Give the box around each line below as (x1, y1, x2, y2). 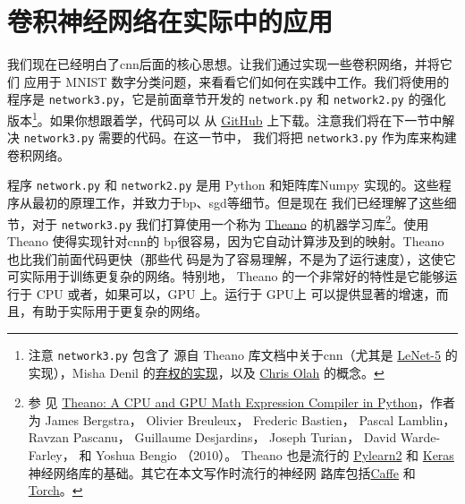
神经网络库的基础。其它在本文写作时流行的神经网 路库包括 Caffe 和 (28, 463, 416, 482)
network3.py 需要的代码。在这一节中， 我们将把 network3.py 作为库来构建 (23, 128, 457, 147)
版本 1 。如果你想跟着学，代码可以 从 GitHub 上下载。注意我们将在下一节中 (7, 107, 443, 129)
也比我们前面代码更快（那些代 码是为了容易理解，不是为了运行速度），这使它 (7, 249, 456, 268)
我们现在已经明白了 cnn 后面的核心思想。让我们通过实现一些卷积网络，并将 (7, 55, 440, 73)
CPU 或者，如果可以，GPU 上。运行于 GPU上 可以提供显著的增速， (36, 284, 436, 303)
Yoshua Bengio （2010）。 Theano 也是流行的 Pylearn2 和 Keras (96, 446, 454, 465)
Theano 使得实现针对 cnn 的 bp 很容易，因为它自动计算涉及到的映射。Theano (7, 232, 444, 251)
